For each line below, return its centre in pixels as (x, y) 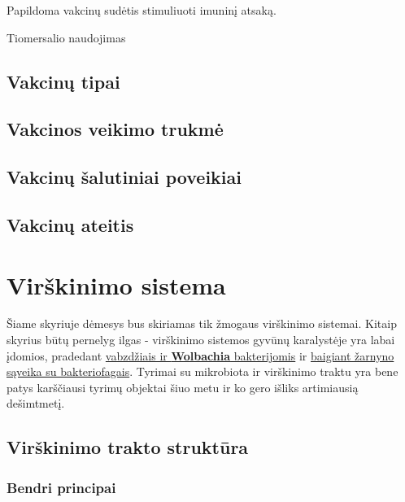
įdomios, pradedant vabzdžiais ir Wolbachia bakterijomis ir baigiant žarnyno (200, 355)
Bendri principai (61, 487)
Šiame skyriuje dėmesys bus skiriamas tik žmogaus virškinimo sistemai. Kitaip (202, 323)
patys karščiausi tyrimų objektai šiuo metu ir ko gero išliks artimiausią (183, 387)
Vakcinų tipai (63, 81)
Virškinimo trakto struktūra (128, 447)
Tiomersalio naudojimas (66, 37)
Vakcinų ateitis (70, 224)
